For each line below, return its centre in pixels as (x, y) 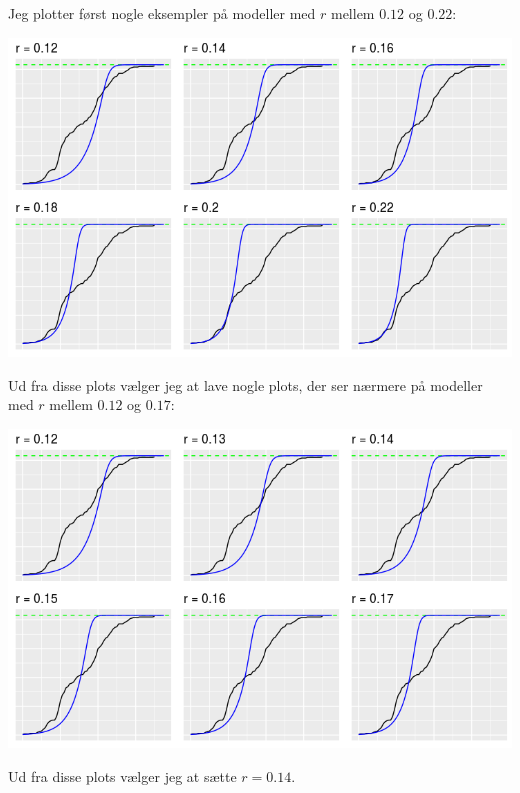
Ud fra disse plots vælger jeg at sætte (122, 775)
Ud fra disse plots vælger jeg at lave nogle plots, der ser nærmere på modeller (245, 384)
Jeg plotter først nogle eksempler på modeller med (162, 13)
